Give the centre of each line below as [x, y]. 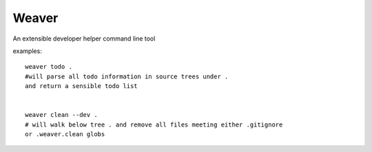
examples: [28, 51]
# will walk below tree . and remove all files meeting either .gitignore [154, 124]
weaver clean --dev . [61, 115]
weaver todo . [49, 67]
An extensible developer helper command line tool [84, 39]
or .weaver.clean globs [65, 134]
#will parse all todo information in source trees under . [127, 76]
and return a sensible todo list [81, 86]
